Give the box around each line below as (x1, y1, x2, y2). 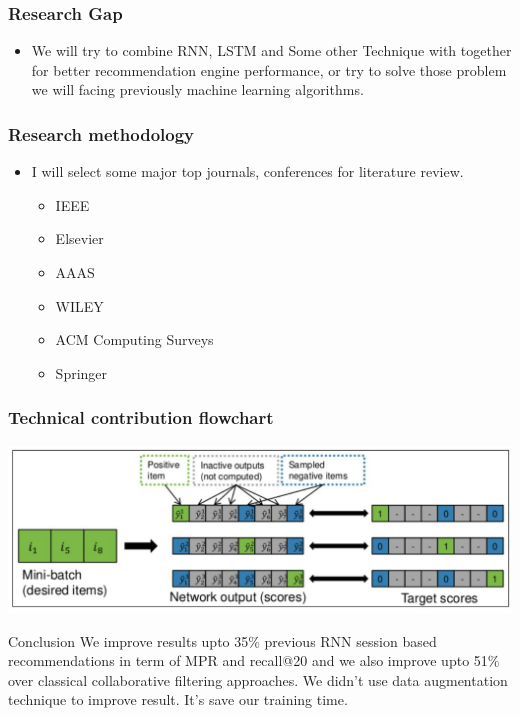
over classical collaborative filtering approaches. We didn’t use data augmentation (8, 669, 508, 690)
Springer (55, 362, 108, 383)
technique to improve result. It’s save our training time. (8, 689, 348, 710)
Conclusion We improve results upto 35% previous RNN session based (8, 630, 437, 651)
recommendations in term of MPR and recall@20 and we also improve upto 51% (8, 650, 500, 671)
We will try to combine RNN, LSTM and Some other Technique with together (31, 40, 512, 61)
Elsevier (55, 228, 104, 249)
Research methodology (8, 121, 195, 146)
